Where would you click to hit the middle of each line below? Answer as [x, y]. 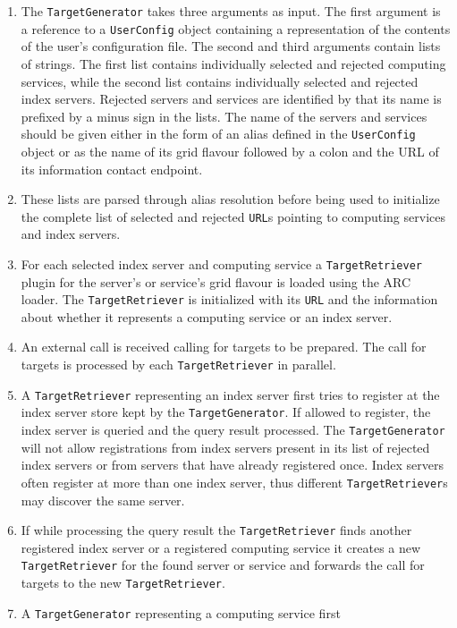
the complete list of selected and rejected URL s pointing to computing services [233, 216]
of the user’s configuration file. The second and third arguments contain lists [231, 46]
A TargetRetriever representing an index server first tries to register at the [230, 394]
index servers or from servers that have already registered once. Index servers [233, 465]
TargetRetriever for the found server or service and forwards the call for [223, 565]
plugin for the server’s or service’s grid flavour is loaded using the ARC [216, 281]
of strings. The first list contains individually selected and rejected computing [233, 63]
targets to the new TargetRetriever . [123, 583]
